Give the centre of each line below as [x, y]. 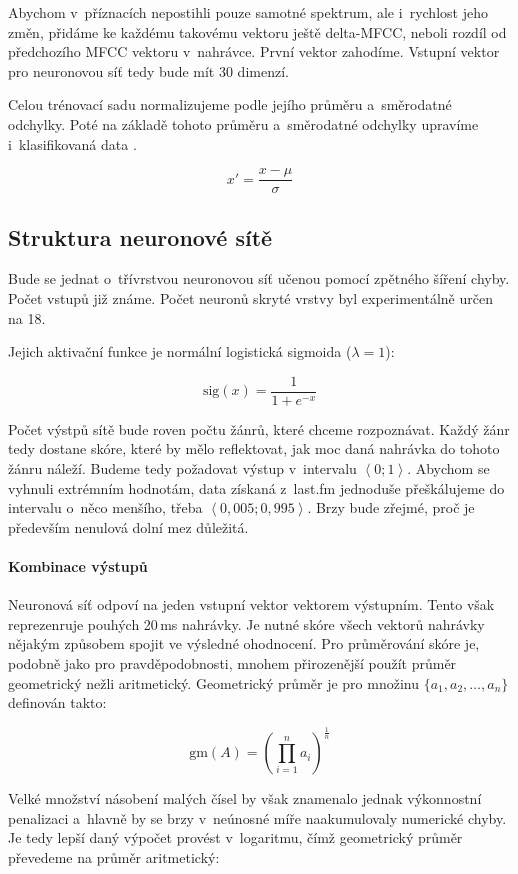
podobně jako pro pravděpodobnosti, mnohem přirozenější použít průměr [232, 663]
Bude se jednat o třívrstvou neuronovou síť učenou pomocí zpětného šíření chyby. [259, 278]
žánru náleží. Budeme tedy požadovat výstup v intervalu [182, 468]
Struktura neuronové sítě [140, 236]
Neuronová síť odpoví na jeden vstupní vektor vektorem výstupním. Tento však [251, 604]
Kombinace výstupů [78, 566]
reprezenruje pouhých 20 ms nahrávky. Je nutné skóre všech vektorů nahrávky [246, 623]
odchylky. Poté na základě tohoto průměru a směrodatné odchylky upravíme [243, 123]
